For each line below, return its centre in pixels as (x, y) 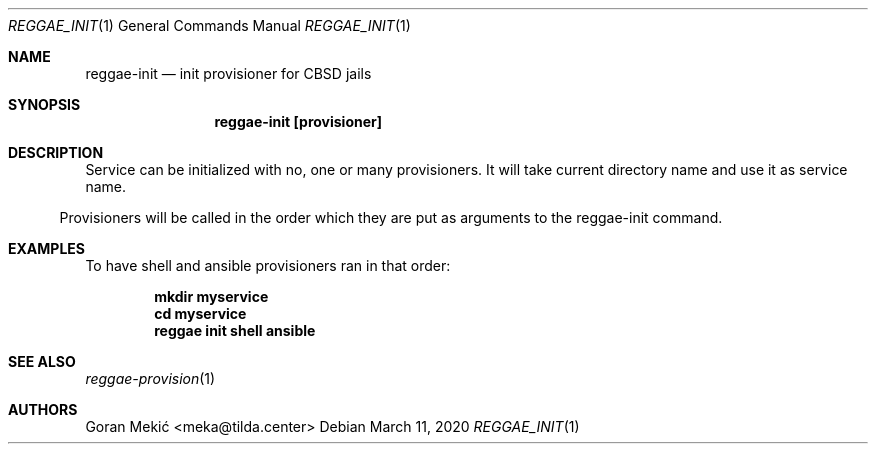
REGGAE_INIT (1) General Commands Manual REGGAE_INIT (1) (209, 25)
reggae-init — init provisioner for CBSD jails (228, 73)
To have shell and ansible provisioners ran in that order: (268, 265)
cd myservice (200, 313)
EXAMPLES (46, 248)
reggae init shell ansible (235, 330)
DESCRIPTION (56, 152)
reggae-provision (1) (150, 378)
